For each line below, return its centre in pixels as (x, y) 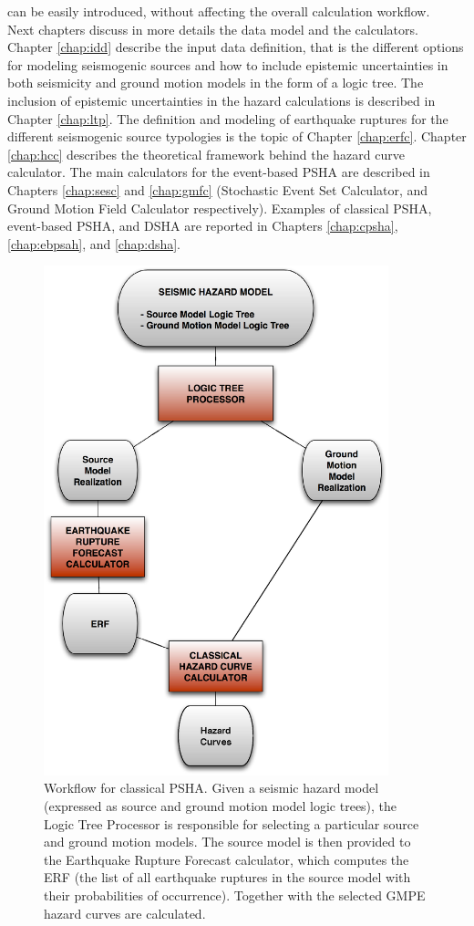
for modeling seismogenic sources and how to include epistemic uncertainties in (228, 64)
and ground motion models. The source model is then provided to (227, 842)
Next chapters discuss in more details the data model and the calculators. (213, 29)
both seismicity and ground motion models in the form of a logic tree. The (216, 83)
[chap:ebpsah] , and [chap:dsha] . (94, 243)
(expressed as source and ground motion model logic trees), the (221, 805)
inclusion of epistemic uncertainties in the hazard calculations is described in (222, 100)
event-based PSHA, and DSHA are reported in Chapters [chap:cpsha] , (203, 226)
